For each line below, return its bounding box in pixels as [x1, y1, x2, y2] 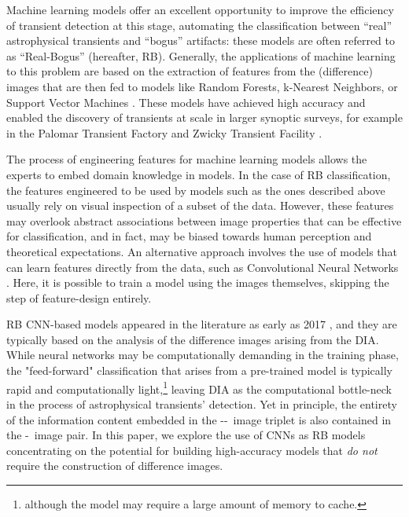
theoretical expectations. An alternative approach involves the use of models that [6, 243, 398, 259]
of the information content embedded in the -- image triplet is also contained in [6, 411, 392, 427]
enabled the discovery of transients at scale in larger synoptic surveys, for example [6, 109, 403, 126]
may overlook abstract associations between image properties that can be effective [6, 212, 402, 229]
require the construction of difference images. [6, 457, 223, 474]
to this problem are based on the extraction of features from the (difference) [6, 63, 373, 79]
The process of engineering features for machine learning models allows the [6, 151, 367, 167]
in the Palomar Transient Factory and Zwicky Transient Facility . [6, 124, 322, 141]
